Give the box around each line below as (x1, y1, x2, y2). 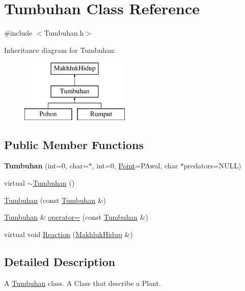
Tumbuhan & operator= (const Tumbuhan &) (4, 212, 148, 222)
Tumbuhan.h (44, 27, 84, 38)
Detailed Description (4, 253, 116, 269)
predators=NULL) (183, 160, 241, 171)
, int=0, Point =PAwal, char (92, 160, 178, 171)
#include (4, 27, 33, 38)
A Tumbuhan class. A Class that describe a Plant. (4, 277, 161, 288)
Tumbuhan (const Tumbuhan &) (4, 194, 106, 205)
